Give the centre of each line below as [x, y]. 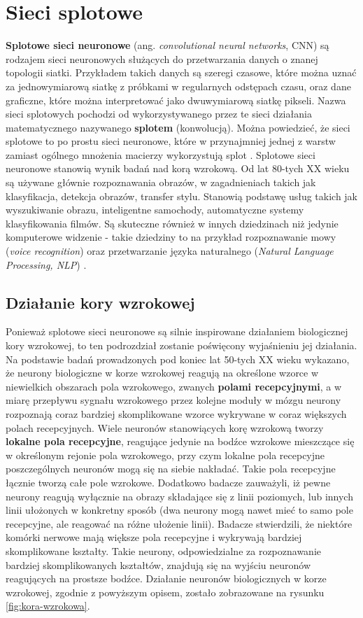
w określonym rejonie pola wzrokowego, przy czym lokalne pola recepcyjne [165, 455]
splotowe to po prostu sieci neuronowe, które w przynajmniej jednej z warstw [171, 141]
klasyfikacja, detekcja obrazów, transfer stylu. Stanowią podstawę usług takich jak [182, 196]
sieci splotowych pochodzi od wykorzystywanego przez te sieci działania [159, 114]
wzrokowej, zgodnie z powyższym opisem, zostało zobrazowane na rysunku [165, 592]
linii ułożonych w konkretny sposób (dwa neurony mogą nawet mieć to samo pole [179, 510]
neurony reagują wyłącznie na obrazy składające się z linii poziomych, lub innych [179, 496]
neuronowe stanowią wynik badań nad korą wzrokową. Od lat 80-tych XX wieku [178, 168]
